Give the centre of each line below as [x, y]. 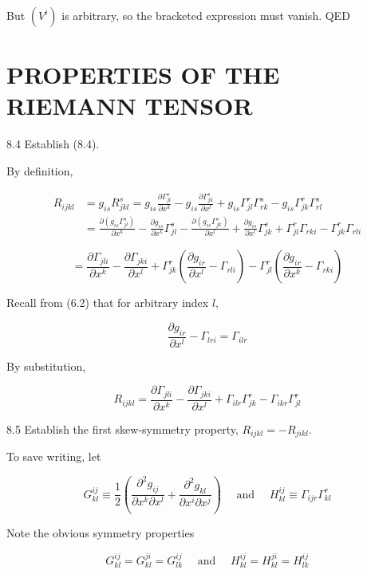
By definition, [40, 170]
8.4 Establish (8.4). [53, 144]
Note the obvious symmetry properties [101, 533]
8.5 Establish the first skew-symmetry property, [122, 429]
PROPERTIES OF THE [143, 75]
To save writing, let [54, 456]
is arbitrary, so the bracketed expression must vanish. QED [206, 15]
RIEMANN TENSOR [130, 106]
